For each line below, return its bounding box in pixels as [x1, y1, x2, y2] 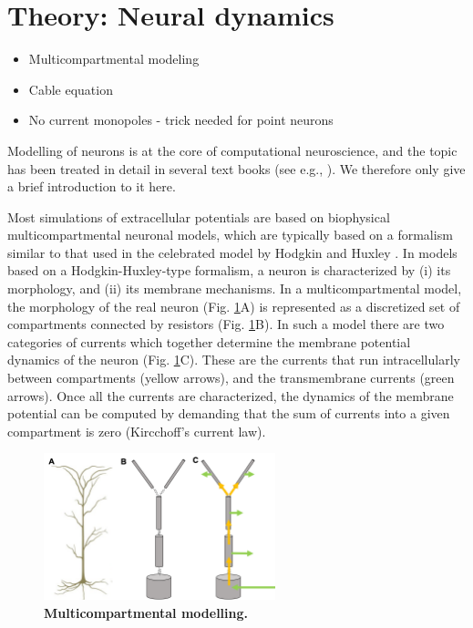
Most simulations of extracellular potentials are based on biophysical [7, 207, 390, 226]
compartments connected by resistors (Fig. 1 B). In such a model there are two [7, 314, 445, 334]
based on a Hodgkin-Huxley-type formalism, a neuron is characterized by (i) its [7, 261, 451, 280]
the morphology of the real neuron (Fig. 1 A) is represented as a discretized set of [7, 296, 460, 315]
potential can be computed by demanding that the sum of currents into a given [7, 404, 450, 423]
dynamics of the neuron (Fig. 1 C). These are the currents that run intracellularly [7, 350, 460, 369]
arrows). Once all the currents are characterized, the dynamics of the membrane [7, 386, 454, 405]
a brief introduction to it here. [7, 177, 176, 196]
